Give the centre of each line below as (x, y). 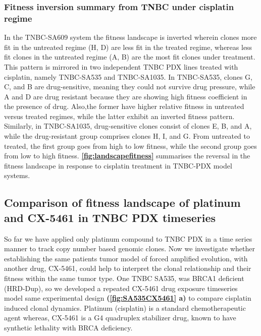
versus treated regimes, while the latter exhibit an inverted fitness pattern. (119, 116)
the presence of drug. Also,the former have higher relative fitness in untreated (124, 106)
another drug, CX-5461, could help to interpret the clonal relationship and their (128, 268)
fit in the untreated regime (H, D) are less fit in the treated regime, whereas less (128, 47)
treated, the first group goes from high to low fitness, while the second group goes (130, 146)
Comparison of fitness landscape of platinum (122, 203)
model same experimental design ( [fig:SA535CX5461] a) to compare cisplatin (128, 298)
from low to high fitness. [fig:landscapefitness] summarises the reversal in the (127, 156)
